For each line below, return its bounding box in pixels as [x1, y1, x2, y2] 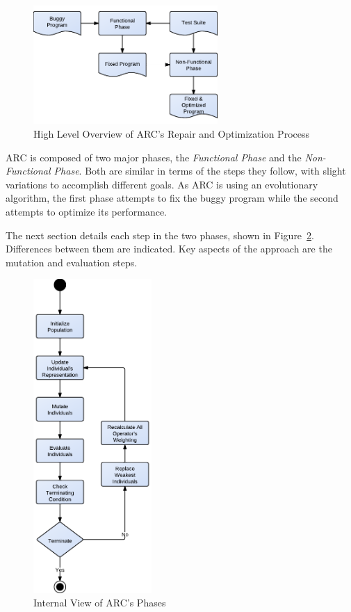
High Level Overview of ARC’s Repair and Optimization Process [33, 127, 309, 141]
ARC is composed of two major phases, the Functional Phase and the [6, 150, 302, 164]
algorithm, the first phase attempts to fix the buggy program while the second [6, 191, 338, 205]
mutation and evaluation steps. [6, 255, 138, 269]
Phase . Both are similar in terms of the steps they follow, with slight [54, 163, 346, 178]
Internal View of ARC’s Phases [33, 595, 166, 610]
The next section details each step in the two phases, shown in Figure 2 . [6, 227, 314, 242]
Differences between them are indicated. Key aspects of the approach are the [6, 241, 332, 256]
